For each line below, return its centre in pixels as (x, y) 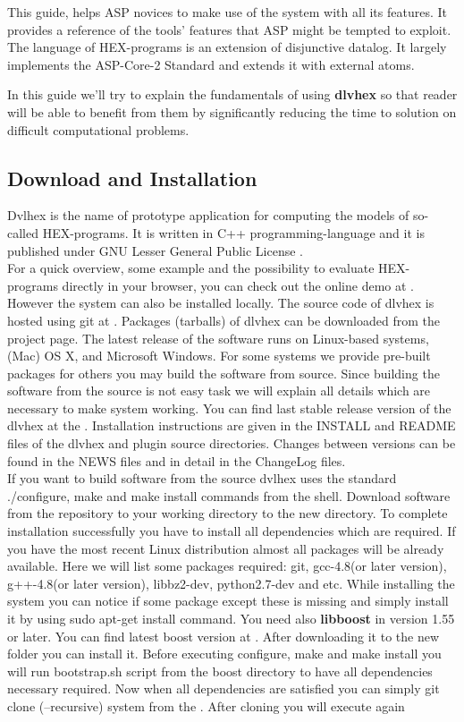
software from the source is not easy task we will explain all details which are (219, 391)
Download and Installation (132, 178)
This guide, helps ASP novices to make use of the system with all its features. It (227, 12)
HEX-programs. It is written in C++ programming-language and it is (233, 232)
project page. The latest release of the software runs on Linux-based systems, (218, 338)
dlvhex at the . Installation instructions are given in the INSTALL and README (232, 425)
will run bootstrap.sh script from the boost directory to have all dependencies (220, 671)
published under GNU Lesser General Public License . (156, 250)
